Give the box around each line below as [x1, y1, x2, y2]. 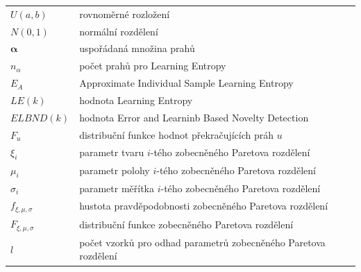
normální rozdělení [79, 24, 158, 38]
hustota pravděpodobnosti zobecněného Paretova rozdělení [79, 198, 328, 213]
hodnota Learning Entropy [79, 92, 193, 107]
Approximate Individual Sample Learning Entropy [79, 76, 294, 90]
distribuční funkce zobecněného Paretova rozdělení [79, 217, 294, 232]
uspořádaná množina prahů [79, 41, 195, 56]
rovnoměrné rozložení [79, 6, 170, 21]
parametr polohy [79, 163, 150, 178]
